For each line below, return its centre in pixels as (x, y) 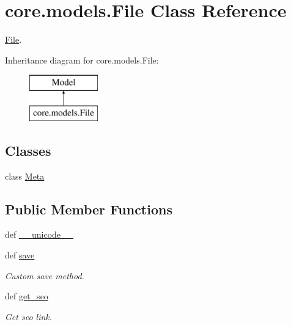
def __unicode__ (39, 234)
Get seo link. (29, 316)
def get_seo (27, 296)
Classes (28, 150)
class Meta (25, 176)
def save (20, 255)
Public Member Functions (89, 209)
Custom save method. (45, 275)
